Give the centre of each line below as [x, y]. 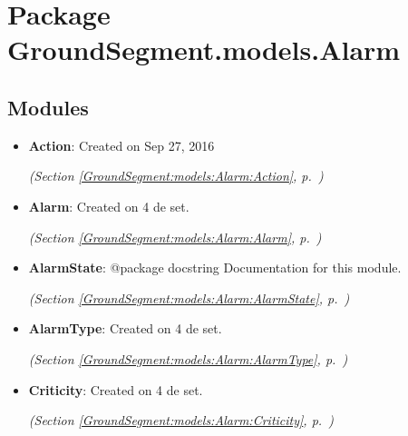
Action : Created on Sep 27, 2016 [121, 145]
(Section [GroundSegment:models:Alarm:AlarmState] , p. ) [189, 297]
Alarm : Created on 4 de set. [109, 206]
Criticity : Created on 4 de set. [116, 389]
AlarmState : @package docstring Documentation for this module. [215, 268]
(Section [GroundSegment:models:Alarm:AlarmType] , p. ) [188, 358]
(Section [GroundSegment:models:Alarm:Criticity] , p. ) [181, 420]
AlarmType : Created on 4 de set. [125, 328]
